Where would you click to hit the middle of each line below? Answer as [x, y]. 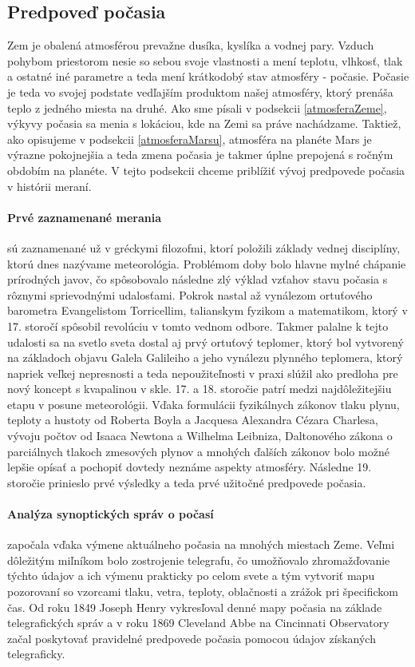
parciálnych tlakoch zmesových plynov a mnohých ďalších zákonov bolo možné [198, 451]
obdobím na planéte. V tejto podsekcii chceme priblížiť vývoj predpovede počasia [206, 170]
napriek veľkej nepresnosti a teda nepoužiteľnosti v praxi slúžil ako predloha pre [203, 373]
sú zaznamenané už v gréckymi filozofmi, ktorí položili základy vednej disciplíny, [204, 247]
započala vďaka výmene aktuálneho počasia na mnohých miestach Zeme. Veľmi [201, 544]
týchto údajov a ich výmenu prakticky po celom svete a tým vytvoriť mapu [191, 576]
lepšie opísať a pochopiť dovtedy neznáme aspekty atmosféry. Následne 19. [190, 467]
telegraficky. [36, 654]
